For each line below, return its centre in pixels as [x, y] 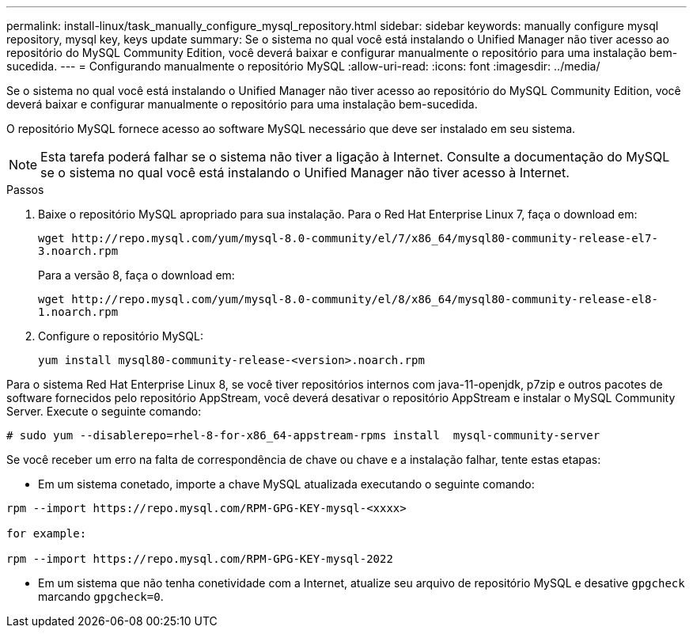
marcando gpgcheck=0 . [101, 596]
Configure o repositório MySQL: [121, 336]
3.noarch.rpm [78, 251]
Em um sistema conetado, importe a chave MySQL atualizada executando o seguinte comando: [286, 484]
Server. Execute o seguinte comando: [104, 411]
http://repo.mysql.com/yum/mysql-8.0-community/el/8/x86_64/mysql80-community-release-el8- [365, 299]
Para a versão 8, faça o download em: [136, 275]
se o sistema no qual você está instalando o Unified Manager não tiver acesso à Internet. [305, 173]
